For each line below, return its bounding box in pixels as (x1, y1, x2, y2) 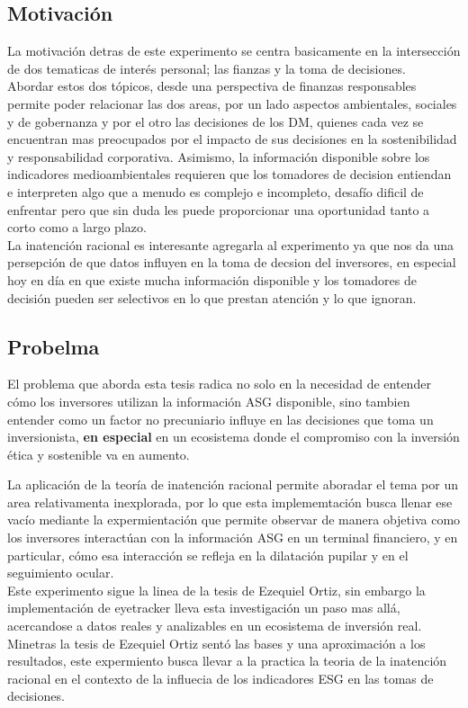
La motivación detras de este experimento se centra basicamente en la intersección (7, 41, 461, 60)
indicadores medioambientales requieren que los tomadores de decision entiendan (7, 165, 452, 184)
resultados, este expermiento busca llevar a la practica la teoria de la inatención (7, 651, 447, 670)
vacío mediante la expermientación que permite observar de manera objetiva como (7, 510, 461, 529)
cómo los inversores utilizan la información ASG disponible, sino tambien (7, 391, 410, 410)
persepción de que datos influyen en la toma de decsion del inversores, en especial (7, 253, 456, 272)
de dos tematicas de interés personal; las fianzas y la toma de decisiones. (7, 58, 406, 77)
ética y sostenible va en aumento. (7, 444, 190, 463)
